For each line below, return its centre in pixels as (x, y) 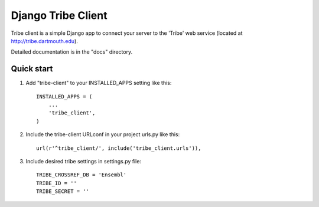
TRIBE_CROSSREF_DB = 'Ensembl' (82, 175)
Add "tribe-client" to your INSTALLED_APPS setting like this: (99, 83)
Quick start (32, 69)
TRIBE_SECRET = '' (63, 191)
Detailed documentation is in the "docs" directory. (72, 52)
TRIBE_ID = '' (56, 183)
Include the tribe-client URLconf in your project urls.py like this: (103, 134)
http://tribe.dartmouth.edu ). (44, 41)
